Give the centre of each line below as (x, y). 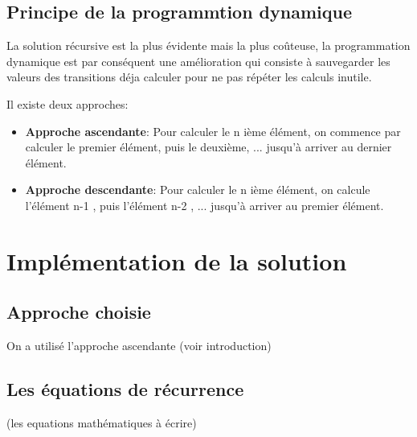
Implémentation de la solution (177, 260)
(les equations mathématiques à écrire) (102, 422)
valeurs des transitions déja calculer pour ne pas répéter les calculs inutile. (189, 77)
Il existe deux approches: (67, 103)
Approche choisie (79, 312)
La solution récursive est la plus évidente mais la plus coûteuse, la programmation (208, 45)
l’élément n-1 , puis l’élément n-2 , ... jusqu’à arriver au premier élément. (204, 205)
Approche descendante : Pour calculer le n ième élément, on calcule (198, 190)
